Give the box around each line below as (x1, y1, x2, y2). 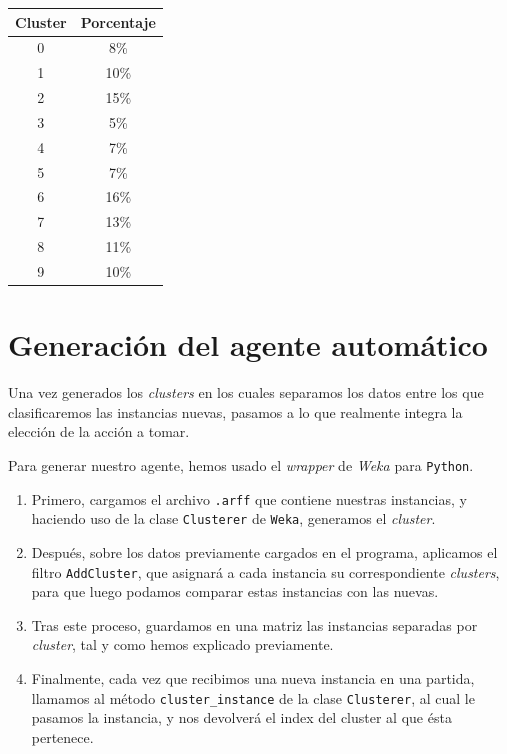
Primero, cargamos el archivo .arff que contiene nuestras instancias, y (31, 488, 467, 509)
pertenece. (31, 726, 94, 747)
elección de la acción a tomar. (8, 421, 190, 442)
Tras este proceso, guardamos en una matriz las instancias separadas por (31, 614, 478, 635)
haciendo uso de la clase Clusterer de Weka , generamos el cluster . (31, 508, 436, 529)
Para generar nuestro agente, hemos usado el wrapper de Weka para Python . (8, 454, 474, 475)
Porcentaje (80, 11, 156, 32)
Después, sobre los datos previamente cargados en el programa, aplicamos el (31, 541, 498, 562)
